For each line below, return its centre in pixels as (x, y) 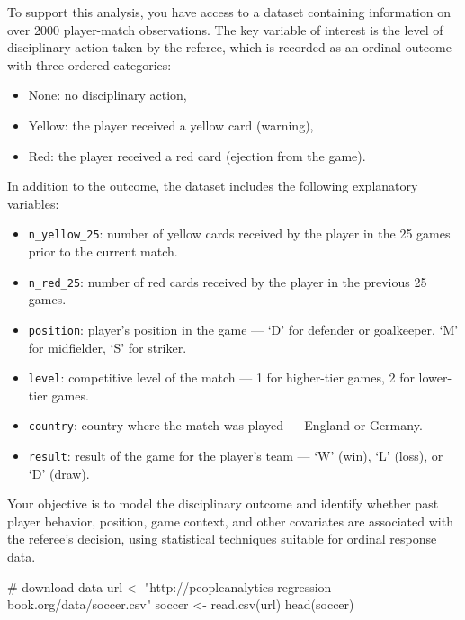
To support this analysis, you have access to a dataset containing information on (229, 12)
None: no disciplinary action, (107, 95)
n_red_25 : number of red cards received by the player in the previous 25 (228, 281)
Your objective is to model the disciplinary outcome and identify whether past (223, 503)
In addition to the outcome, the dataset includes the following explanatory (213, 186)
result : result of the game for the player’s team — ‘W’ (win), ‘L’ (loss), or (236, 455)
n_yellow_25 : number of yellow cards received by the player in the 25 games (239, 234)
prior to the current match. (103, 251)
